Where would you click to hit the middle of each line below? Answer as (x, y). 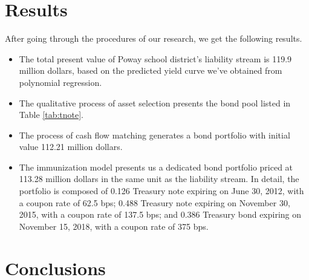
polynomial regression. (60, 82)
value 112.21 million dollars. (71, 147)
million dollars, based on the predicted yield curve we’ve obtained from (151, 70)
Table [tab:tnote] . (51, 115)
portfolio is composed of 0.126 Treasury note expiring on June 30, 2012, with (161, 191)
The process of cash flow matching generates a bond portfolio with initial (154, 135)
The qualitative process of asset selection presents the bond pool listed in (155, 103)
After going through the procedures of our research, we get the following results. (154, 38)
